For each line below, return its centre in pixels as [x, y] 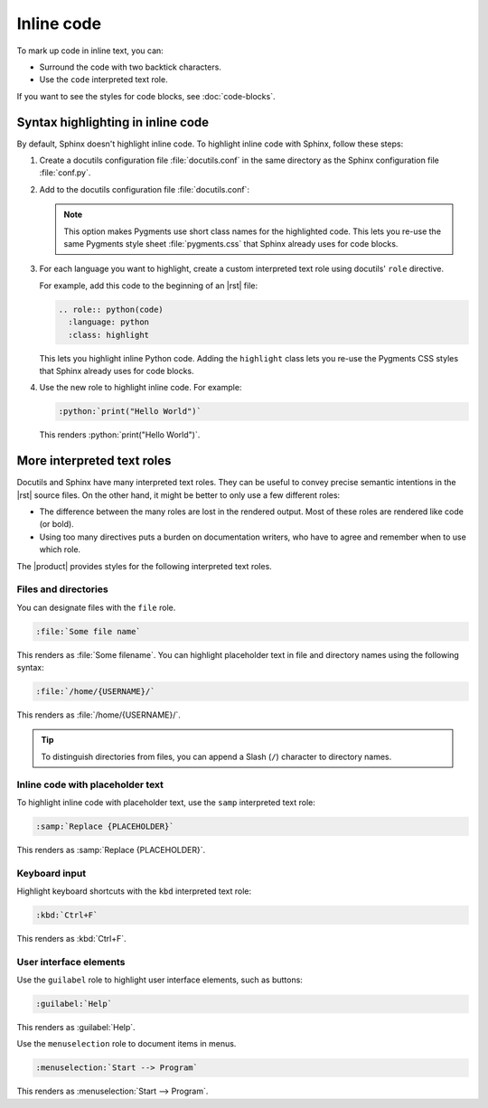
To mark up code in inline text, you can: [90, 51]
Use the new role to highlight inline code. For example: [141, 388]
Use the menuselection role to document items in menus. [127, 1044]
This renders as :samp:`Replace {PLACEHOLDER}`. [111, 850]
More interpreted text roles [94, 461]
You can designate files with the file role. [96, 607]
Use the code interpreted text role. [103, 80]
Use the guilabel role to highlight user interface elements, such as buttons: [160, 980]
